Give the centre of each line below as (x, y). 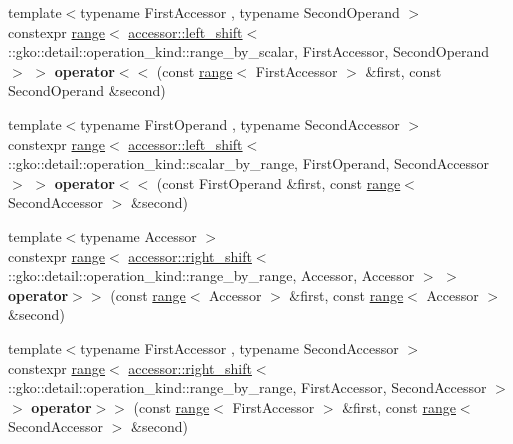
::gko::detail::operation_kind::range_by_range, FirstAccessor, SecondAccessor (247, 387)
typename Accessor (138, 235)
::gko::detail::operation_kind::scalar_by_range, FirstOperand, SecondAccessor (249, 163)
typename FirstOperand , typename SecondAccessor (240, 123)
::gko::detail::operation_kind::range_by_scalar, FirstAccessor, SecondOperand (249, 51)
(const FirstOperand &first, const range (278, 182)
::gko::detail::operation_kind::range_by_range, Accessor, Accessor (211, 275)
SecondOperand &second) (87, 90)
